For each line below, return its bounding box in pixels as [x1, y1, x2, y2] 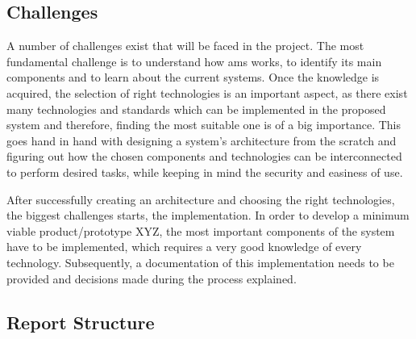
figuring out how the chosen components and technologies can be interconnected [6, 148, 402, 165]
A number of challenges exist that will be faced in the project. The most [6, 37, 364, 54]
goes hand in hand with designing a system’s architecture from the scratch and [6, 132, 397, 149]
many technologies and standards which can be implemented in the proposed [6, 100, 386, 117]
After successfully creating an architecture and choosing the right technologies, [6, 190, 395, 207]
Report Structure [6, 309, 155, 334]
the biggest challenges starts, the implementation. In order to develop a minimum [6, 207, 410, 224]
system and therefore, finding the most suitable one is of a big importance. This [6, 116, 401, 133]
